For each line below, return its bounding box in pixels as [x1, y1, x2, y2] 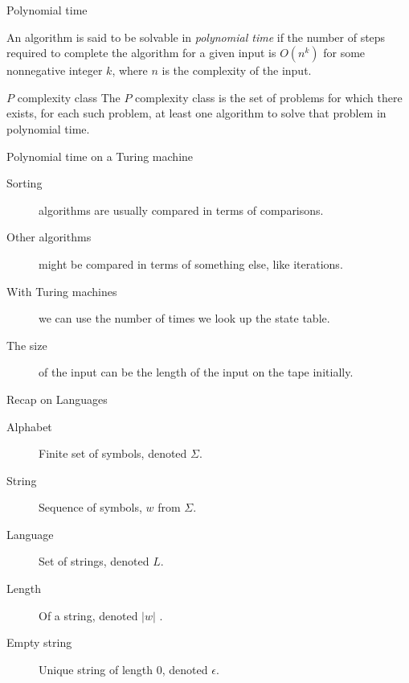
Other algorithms [6, 228, 92, 245]
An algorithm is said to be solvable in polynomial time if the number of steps [6, 28, 386, 45]
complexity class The [17, 88, 121, 105]
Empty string [6, 634, 72, 651]
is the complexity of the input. [162, 62, 312, 79]
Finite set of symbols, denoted [39, 445, 187, 462]
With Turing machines [6, 282, 117, 299]
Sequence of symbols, [39, 499, 142, 516]
